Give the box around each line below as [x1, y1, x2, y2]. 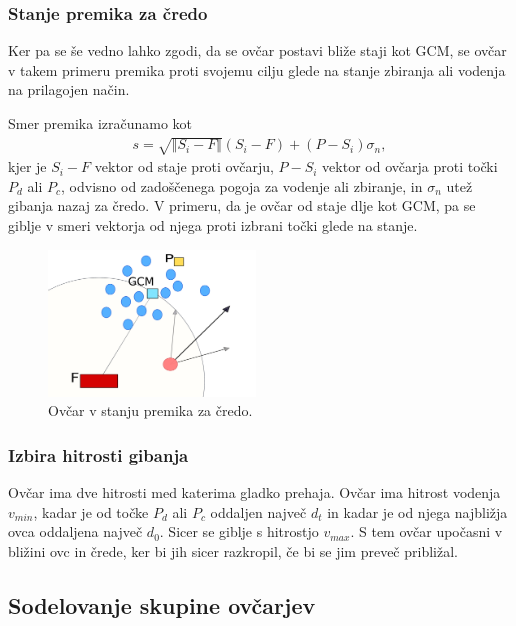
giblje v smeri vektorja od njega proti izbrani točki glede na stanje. [8, 214, 418, 235]
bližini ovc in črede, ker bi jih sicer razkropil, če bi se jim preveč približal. [8, 540, 458, 561]
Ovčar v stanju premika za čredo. [48, 400, 253, 421]
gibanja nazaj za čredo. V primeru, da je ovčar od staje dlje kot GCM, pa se [8, 195, 476, 216]
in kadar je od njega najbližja [327, 501, 508, 522]
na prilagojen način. [8, 79, 130, 100]
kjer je [8, 156, 47, 177]
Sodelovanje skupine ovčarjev [8, 589, 316, 620]
